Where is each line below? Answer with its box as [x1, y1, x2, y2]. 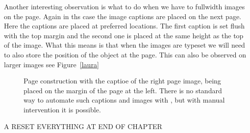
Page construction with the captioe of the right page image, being [24, 76, 221, 86]
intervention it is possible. [24, 104, 101, 114]
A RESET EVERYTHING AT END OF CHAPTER [4, 121, 162, 131]
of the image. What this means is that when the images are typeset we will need [4, 40, 245, 50]
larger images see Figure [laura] [4, 59, 99, 69]
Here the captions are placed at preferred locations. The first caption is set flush [4, 21, 245, 31]
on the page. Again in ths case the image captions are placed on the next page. [4, 11, 242, 21]
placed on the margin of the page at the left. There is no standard [24, 85, 222, 95]
